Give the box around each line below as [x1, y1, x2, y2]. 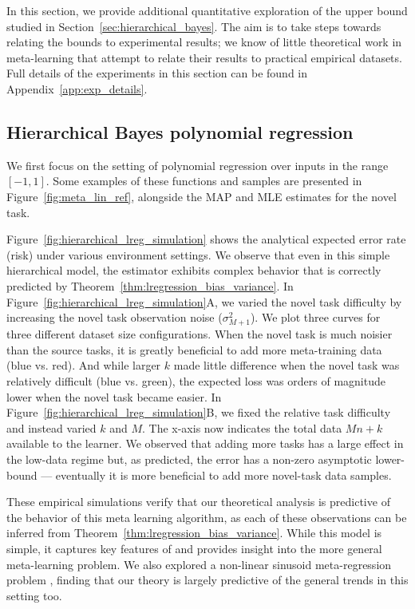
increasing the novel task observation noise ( [6, 309, 223, 326]
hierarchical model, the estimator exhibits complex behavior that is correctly [6, 262, 381, 279]
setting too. [6, 587, 62, 603]
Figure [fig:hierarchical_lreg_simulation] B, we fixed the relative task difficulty [6, 404, 391, 421]
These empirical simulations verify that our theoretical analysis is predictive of [6, 493, 390, 510]
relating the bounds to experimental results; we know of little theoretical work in [6, 34, 402, 50]
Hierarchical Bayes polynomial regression [6, 119, 354, 144]
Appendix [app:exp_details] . [6, 80, 148, 97]
